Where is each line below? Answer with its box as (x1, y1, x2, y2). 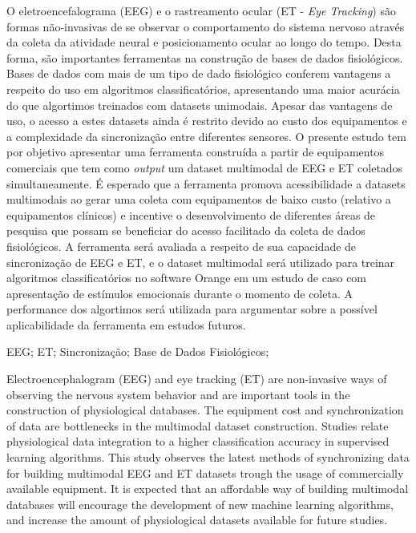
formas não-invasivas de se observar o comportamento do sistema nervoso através (6, 18, 405, 34)
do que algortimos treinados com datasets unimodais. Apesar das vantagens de (6, 96, 393, 113)
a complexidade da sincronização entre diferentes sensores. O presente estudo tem (6, 127, 406, 144)
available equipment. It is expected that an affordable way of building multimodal (6, 480, 409, 497)
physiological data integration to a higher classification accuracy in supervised (6, 433, 390, 450)
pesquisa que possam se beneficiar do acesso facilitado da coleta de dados (6, 222, 366, 239)
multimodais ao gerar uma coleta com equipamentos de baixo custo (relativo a (6, 191, 391, 208)
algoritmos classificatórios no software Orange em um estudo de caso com (6, 269, 367, 286)
